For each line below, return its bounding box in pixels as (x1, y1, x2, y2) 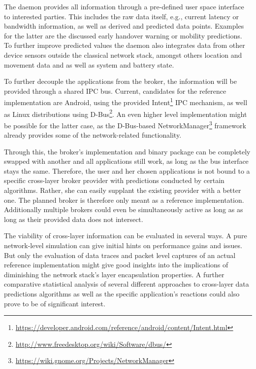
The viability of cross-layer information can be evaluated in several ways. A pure (4, 230, 247, 241)
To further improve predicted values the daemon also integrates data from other (4, 40, 245, 50)
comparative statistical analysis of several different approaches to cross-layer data (4, 279, 249, 289)
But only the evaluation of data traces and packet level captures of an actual (4, 250, 236, 260)
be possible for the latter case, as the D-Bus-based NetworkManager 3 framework (4, 118, 246, 130)
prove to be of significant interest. (4, 298, 105, 308)
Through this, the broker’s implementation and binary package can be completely (4, 146, 251, 156)
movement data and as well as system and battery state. (4, 59, 174, 70)
